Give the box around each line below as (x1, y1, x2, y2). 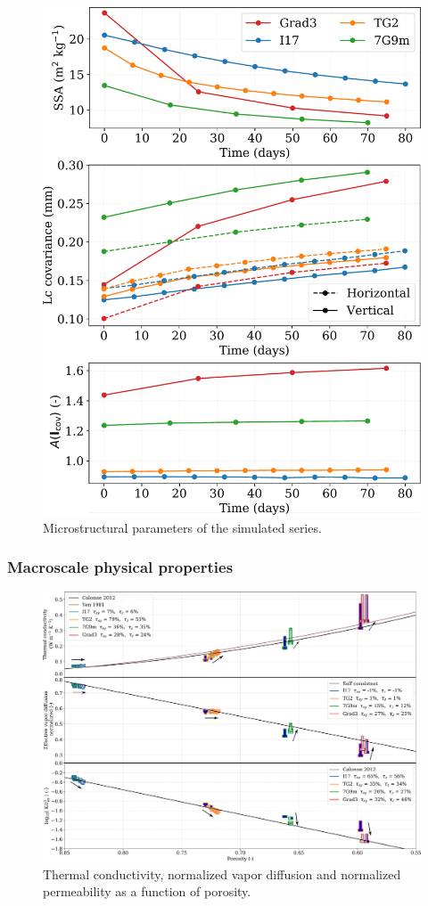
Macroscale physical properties (7, 556, 234, 578)
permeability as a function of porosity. (43, 882, 251, 901)
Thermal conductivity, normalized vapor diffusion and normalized (43, 864, 401, 883)
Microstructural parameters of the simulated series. (43, 518, 322, 536)
